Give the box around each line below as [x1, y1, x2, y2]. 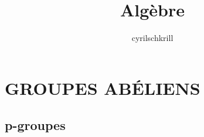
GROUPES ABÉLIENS [5, 76, 200, 100]
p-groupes [5, 116, 66, 134]
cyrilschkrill [131, 32, 174, 44]
